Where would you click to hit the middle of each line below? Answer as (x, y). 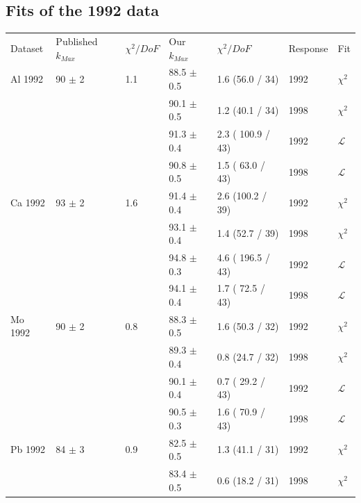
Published (77, 41)
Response (308, 48)
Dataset (27, 48)
